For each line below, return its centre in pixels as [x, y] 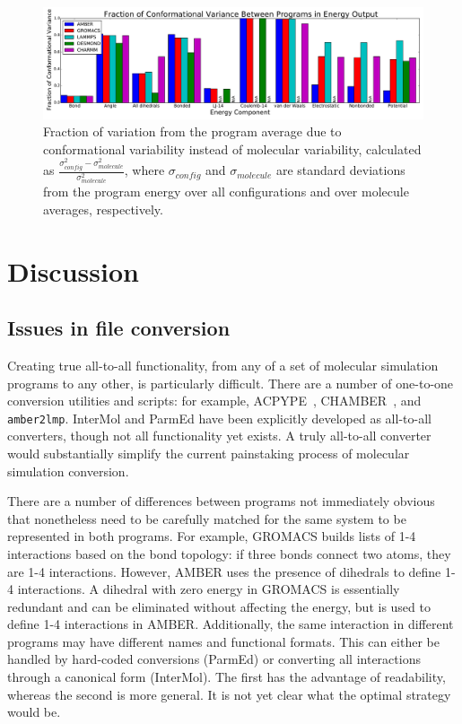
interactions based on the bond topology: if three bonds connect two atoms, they [229, 553]
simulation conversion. [68, 471]
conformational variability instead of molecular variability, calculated [232, 148]
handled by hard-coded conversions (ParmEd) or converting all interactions [214, 659]
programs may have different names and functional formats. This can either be [223, 641]
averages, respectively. [103, 209]
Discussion [73, 270]
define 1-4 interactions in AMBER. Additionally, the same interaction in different [231, 624]
